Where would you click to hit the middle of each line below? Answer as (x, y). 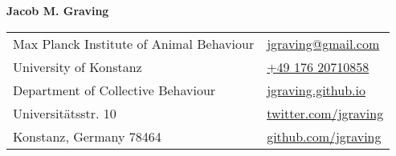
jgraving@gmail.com (323, 43)
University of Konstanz (78, 66)
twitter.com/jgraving (325, 113)
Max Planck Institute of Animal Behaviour (134, 43)
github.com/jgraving (324, 136)
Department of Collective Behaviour (114, 90)
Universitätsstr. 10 (65, 113)
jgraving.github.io (316, 90)
